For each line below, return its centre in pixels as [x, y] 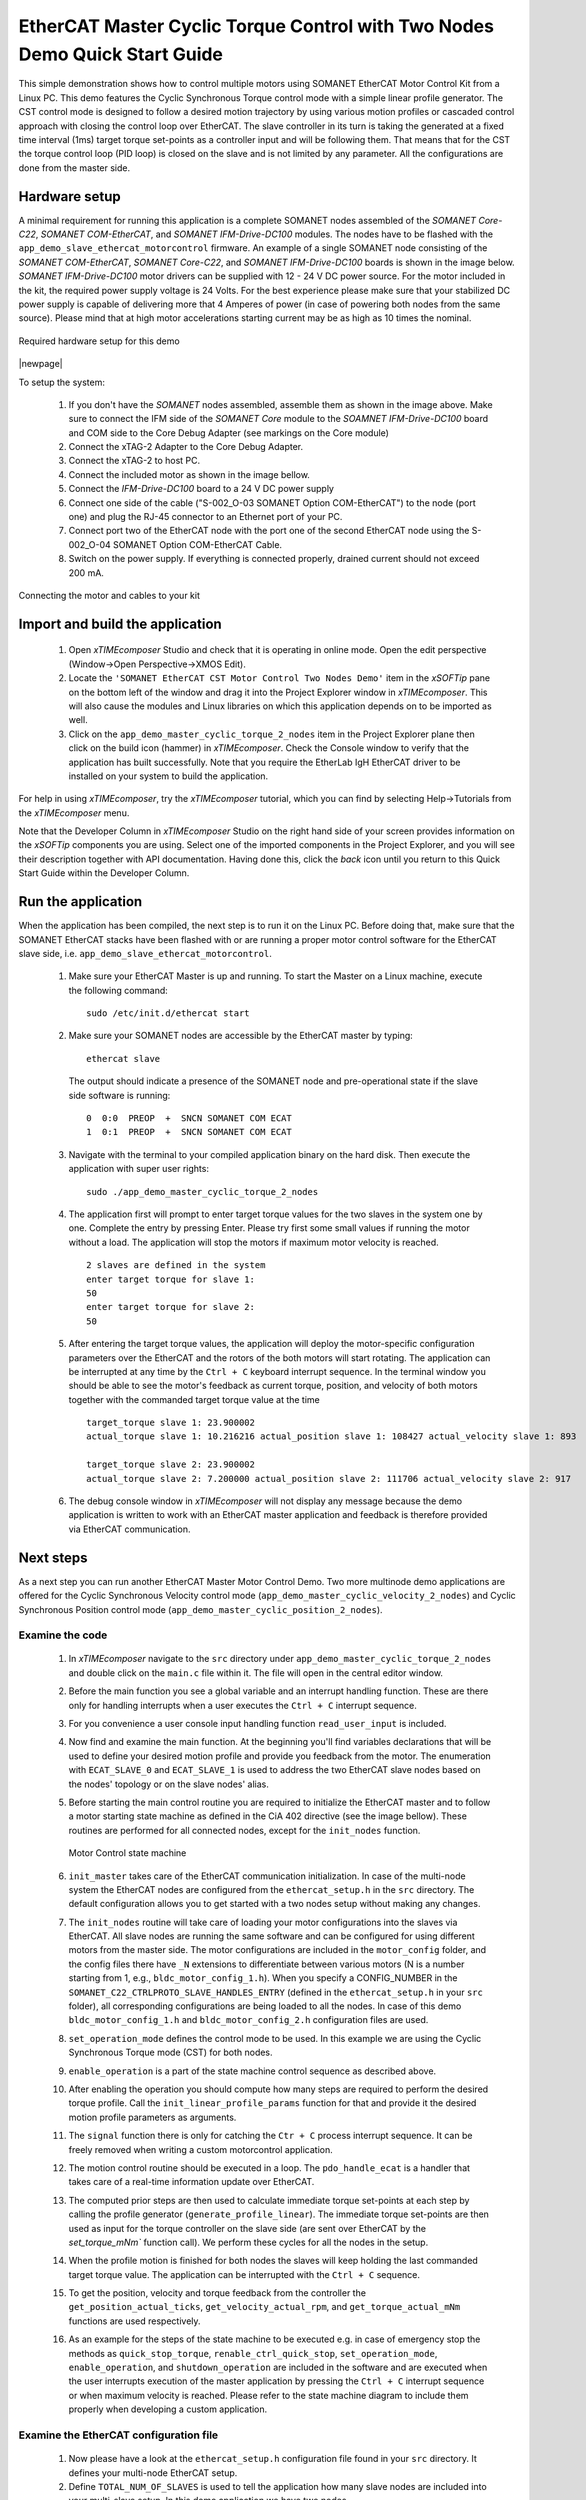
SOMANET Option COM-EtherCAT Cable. [197, 544]
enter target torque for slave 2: [170, 1307]
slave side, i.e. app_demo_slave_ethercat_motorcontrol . [145, 953]
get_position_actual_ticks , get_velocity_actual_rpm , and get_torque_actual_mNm [264, 2307]
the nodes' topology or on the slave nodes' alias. [169, 1784]
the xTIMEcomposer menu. [74, 812]
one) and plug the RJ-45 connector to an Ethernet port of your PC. [205, 517]
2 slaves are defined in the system [176, 1265]
